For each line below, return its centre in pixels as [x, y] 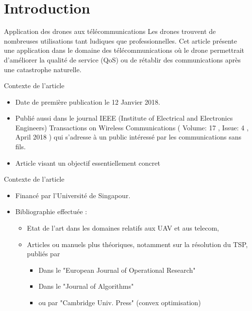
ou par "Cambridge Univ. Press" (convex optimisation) [120, 302]
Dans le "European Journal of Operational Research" [117, 270]
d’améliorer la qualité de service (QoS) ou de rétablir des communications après [122, 59]
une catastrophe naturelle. [43, 69]
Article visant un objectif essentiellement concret [88, 163]
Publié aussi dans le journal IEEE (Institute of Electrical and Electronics [124, 118]
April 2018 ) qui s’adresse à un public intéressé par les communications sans [128, 137]
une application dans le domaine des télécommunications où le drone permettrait [124, 50]
